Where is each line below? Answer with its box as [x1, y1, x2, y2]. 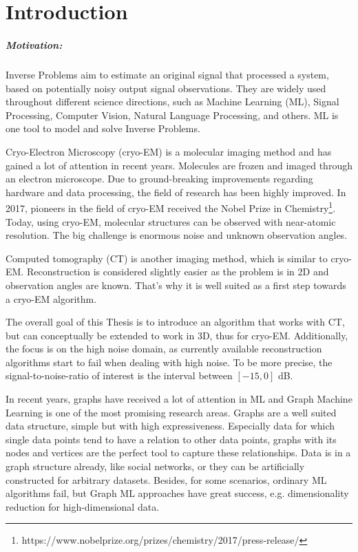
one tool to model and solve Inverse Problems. [6, 121, 200, 136]
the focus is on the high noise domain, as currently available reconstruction [6, 341, 322, 356]
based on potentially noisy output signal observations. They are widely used [6, 81, 326, 95]
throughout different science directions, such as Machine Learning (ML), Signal [6, 94, 339, 109]
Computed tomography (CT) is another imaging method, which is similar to [6, 251, 328, 265]
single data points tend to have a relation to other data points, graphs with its [6, 432, 337, 446]
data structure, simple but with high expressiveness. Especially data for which [6, 418, 335, 433]
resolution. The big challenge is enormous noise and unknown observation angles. [6, 228, 348, 242]
